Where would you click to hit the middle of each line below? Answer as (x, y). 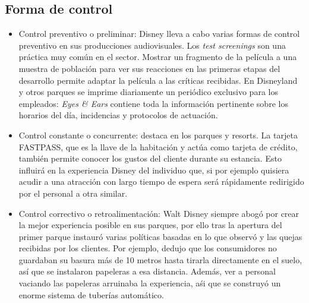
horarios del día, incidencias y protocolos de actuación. (118, 115)
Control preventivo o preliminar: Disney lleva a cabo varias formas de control (159, 34)
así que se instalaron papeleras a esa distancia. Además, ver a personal (147, 271)
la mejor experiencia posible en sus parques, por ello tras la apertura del (150, 225)
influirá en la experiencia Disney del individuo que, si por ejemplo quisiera (154, 170)
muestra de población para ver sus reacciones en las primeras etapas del (149, 68)
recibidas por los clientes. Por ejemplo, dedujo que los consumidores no (148, 248)
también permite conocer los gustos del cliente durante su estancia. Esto (150, 158)
